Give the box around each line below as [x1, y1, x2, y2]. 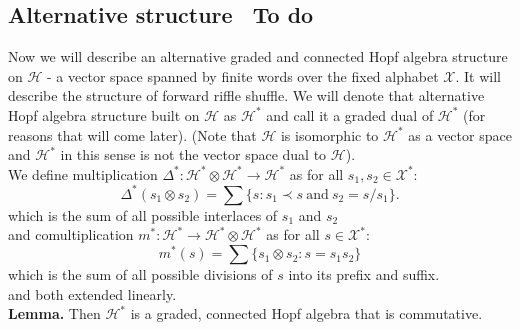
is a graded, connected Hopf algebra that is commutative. [130, 303, 483, 324]
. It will [455, 65, 501, 86]
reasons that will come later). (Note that [8, 124, 257, 145]
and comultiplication [8, 224, 134, 245]
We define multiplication [8, 163, 158, 184]
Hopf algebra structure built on [8, 104, 200, 125]
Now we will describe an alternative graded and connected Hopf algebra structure [8, 46, 508, 67]
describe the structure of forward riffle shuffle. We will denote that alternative [8, 85, 485, 106]
